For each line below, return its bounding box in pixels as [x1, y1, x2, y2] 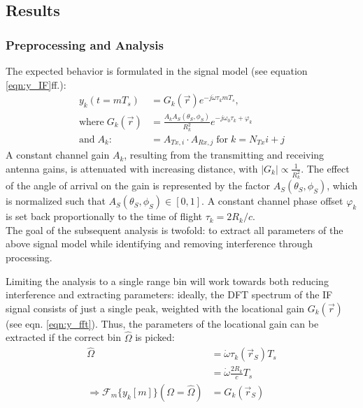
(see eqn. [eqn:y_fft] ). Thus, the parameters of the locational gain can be [6, 316, 319, 330]
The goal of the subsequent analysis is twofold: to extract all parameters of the [6, 222, 343, 237]
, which [327, 178, 358, 193]
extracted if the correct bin [6, 330, 122, 344]
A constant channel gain [6, 147, 110, 162]
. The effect [301, 161, 350, 175]
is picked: [135, 330, 175, 344]
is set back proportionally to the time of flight [6, 209, 203, 224]
